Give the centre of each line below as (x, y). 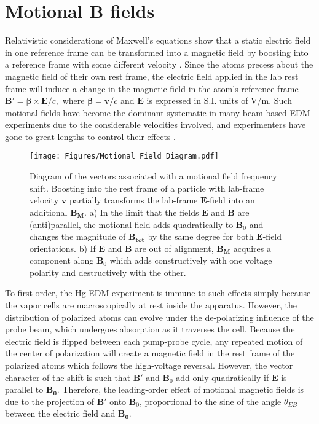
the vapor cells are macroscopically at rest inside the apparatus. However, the (151, 305)
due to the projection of (50, 401)
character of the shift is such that (68, 377)
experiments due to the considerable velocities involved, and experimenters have (156, 124)
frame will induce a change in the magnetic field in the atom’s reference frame (152, 88)
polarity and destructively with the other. (108, 272)
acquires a (252, 248)
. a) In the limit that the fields (142, 212)
